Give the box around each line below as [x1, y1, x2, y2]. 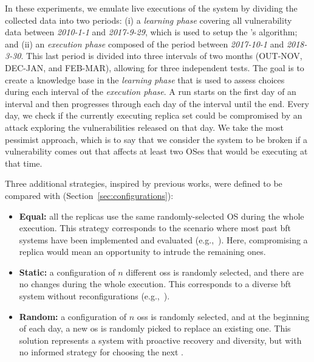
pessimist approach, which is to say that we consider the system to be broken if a [5, 133, 308, 145]
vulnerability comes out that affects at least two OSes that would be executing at [5, 145, 308, 158]
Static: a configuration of [19, 265, 115, 278]
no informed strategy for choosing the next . [19, 346, 183, 358]
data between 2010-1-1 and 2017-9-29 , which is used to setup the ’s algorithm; [5, 26, 298, 38]
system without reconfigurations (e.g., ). [19, 290, 170, 302]
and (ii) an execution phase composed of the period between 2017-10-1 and [5, 37, 284, 50]
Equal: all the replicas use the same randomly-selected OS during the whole [19, 209, 304, 222]
